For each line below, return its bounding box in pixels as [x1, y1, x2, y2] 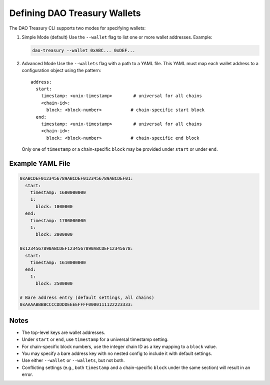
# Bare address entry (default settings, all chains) [19, 294, 154, 300]
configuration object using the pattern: [21, 68, 101, 74]
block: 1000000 [35, 203, 73, 209]
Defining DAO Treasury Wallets [9, 8, 141, 19]
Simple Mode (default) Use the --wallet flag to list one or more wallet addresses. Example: [21, 34, 212, 40]
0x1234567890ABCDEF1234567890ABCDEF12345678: [19, 246, 133, 251]
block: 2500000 [35, 281, 73, 286]
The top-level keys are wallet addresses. [21, 329, 105, 335]
